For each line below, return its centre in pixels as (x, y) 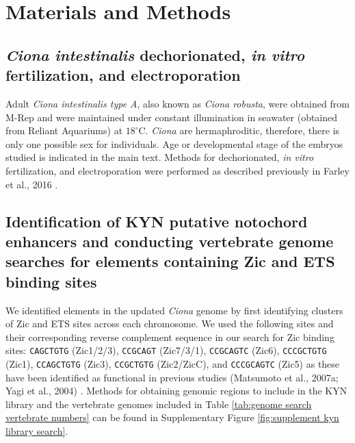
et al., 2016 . (32, 184)
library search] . (37, 430)
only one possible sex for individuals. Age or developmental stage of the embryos (174, 143)
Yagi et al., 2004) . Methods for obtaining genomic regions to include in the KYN (176, 391)
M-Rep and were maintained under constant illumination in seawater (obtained (172, 117)
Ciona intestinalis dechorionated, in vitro (155, 54)
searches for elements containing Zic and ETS (170, 261)
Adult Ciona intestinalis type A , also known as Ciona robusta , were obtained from (177, 103)
